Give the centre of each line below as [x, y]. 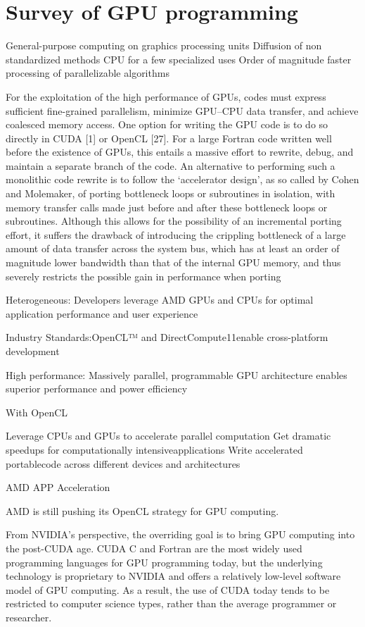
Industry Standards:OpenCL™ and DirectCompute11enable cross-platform [167, 337]
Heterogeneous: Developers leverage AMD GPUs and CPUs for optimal [160, 300]
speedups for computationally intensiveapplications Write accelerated [154, 449]
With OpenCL [37, 412]
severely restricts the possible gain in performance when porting [143, 276]
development [33, 351]
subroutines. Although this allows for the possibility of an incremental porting [174, 221]
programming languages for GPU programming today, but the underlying [164, 562]
